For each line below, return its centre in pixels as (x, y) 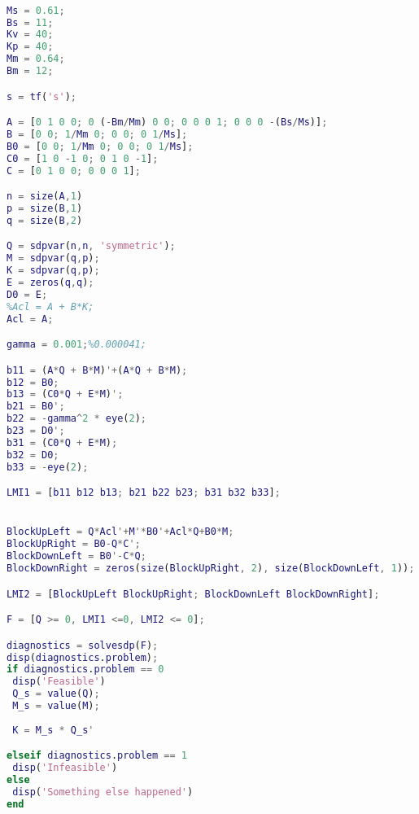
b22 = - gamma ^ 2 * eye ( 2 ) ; (76, 419)
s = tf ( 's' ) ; (42, 96)
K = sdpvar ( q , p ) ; (53, 271)
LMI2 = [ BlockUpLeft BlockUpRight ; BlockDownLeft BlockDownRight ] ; (193, 594)
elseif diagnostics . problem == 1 (97, 756)
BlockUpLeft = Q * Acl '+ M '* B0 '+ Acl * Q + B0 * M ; (120, 532)
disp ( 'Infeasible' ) (65, 768)
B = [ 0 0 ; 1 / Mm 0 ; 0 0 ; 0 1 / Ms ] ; (97, 134)
